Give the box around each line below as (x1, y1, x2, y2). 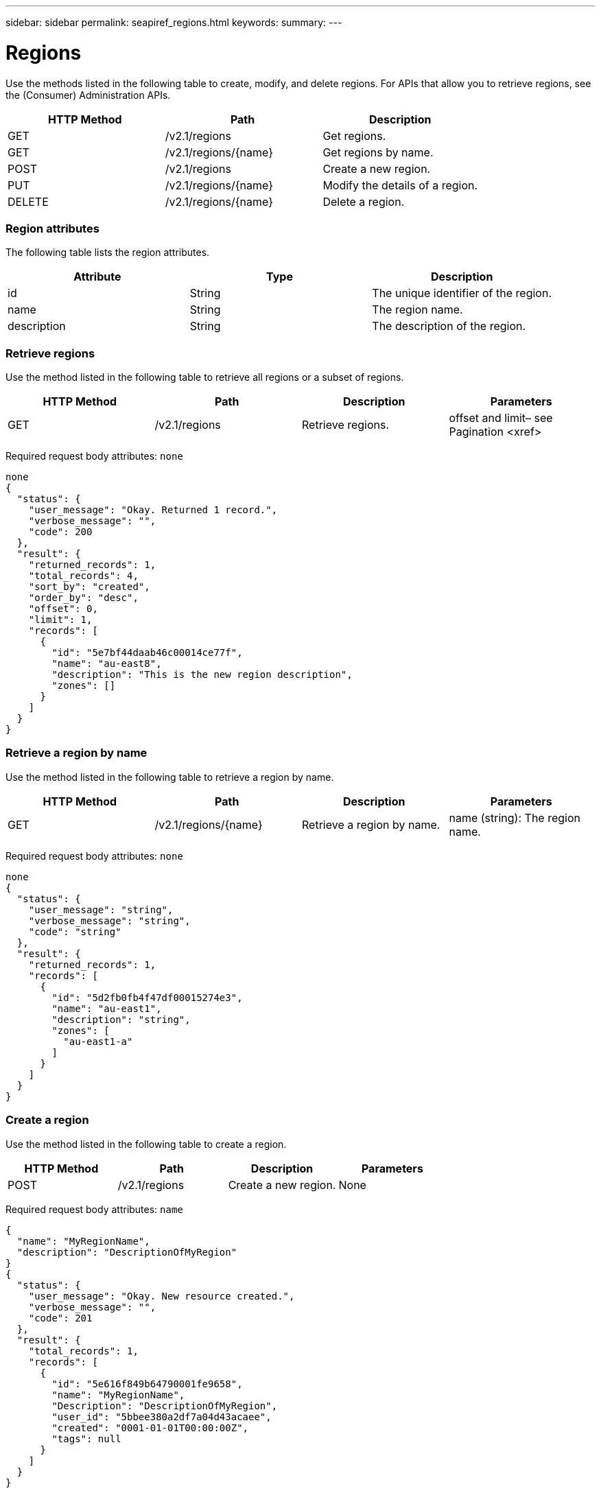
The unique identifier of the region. (372, 286, 552, 301)
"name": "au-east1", (51, 1002, 162, 1014)
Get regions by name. (322, 145, 434, 159)
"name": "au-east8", (51, 658, 162, 669)
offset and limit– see (449, 411, 553, 425)
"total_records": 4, (28, 570, 139, 581)
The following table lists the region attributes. (5, 246, 210, 259)
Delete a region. (322, 194, 405, 209)
